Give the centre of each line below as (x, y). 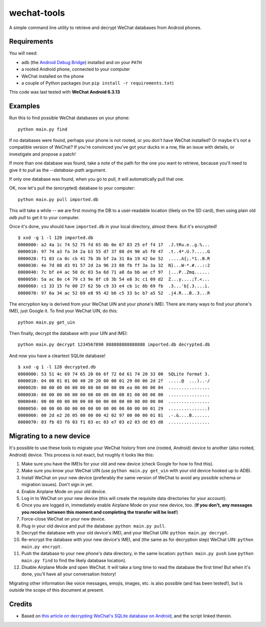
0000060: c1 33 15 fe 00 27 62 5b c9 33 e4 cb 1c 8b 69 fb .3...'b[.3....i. (114, 286)
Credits (21, 604)
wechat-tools (37, 13)
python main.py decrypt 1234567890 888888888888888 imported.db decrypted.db (114, 345)
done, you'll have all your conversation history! (69, 574)
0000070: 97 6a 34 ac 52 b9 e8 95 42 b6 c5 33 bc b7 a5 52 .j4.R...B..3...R (114, 293)
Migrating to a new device (50, 436)
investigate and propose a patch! (42, 154)
